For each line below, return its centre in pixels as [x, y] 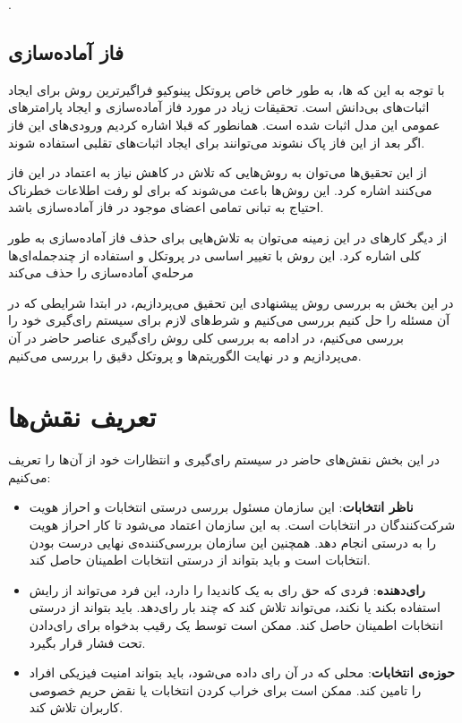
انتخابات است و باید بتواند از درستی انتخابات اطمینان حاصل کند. [200, 560]
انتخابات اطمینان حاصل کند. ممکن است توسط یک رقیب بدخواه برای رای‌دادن [236, 624]
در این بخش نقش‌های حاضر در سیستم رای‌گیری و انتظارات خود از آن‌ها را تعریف [224, 459]
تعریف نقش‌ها [82, 417]
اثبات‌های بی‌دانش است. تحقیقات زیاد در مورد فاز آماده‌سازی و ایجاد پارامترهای [219, 107]
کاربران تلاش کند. [76, 707]
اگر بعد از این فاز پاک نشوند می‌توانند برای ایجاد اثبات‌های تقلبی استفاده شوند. [217, 142]
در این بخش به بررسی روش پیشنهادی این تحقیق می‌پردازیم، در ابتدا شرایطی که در [231, 302]
